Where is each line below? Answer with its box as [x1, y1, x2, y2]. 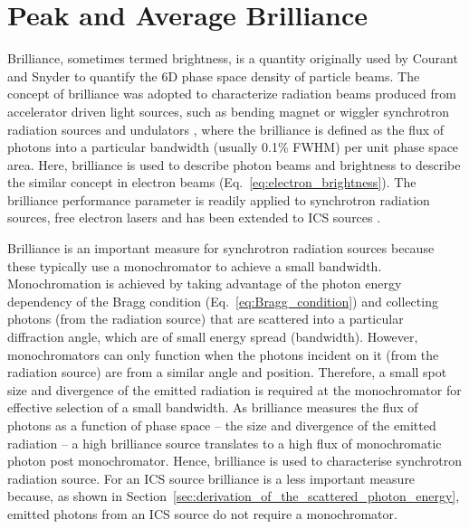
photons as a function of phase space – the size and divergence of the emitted [7, 416, 436, 434]
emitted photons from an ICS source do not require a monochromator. [7, 504, 397, 523]
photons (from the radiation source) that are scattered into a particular [7, 309, 404, 328]
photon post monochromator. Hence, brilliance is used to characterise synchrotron [7, 451, 462, 470]
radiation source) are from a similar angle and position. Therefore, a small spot [7, 363, 447, 382]
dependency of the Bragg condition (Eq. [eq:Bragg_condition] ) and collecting [7, 291, 438, 310]
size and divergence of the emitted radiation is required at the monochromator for [7, 380, 462, 399]
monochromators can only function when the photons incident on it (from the [7, 345, 439, 364]
